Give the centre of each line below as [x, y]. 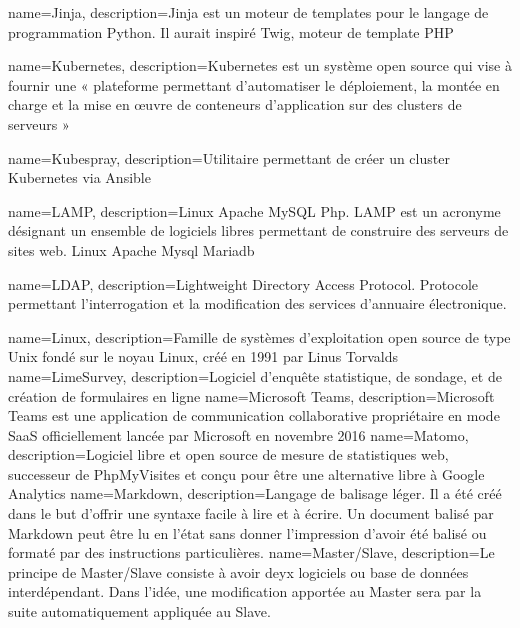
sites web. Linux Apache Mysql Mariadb [131, 249]
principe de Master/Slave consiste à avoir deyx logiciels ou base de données [238, 571]
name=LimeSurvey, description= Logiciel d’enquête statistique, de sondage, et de [255, 375]
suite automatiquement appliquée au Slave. [139, 611]
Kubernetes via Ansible [79, 177]
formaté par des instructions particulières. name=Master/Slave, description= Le [251, 552]
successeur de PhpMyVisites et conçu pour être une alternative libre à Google [246, 473]
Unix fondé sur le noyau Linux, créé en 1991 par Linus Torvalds [203, 356]
